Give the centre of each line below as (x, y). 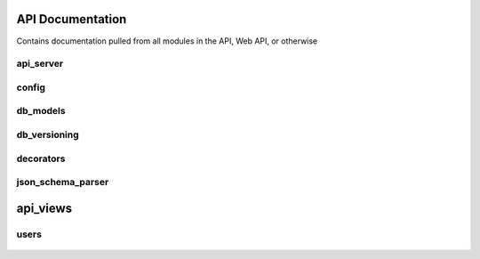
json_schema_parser (63, 182)
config (31, 87)
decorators (41, 158)
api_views (44, 208)
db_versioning (48, 134)
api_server (40, 64)
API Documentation (72, 19)
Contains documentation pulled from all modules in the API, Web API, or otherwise (167, 41)
